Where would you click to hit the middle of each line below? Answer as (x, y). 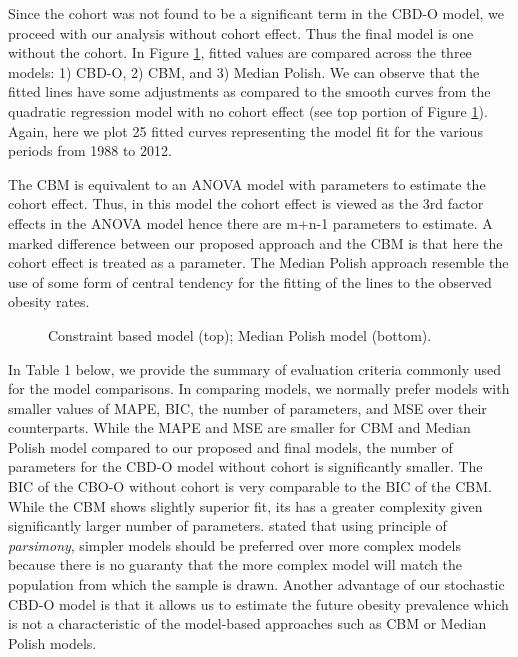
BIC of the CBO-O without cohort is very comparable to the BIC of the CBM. (250, 486)
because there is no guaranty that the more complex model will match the (235, 564)
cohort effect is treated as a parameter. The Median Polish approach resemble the (258, 262)
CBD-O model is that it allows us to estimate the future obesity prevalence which (258, 603)
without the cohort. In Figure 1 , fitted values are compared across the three (240, 52)
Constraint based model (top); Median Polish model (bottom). (240, 334)
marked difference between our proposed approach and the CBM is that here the (255, 242)
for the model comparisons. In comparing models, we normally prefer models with (259, 388)
